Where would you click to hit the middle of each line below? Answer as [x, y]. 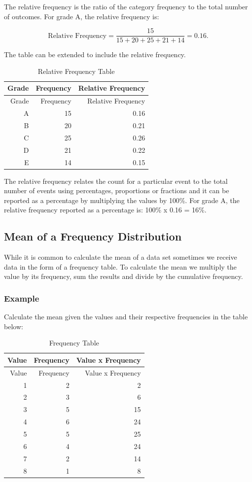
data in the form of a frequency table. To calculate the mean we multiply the [120, 266]
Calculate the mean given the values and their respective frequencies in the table [126, 317]
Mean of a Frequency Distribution [93, 236]
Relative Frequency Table [76, 71]
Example [22, 298]
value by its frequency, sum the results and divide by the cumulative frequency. [124, 276]
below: [14, 326]
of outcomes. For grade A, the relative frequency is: [82, 16]
